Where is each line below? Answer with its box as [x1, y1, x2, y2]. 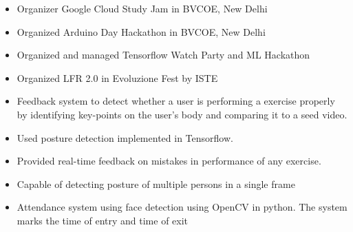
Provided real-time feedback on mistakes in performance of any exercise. [17, 154, 321, 168]
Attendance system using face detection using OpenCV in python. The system [17, 200, 347, 214]
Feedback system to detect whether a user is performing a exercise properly [17, 94, 335, 108]
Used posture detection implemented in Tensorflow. [17, 130, 233, 145]
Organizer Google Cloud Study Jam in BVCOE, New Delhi [17, 1, 268, 15]
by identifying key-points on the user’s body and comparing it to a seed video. [17, 107, 347, 121]
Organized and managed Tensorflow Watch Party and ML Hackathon [17, 48, 310, 62]
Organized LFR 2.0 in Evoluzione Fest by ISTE [17, 70, 218, 85]
